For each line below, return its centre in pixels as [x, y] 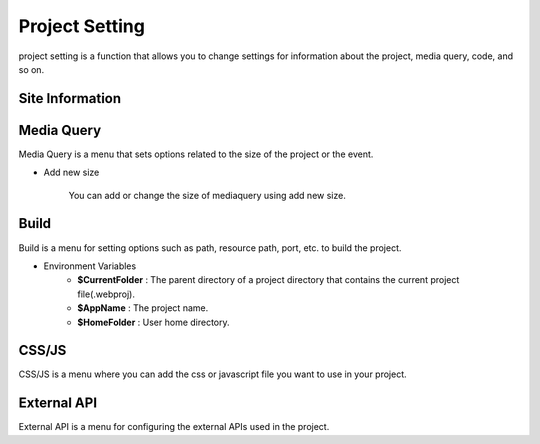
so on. [31, 69]
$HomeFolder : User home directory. [153, 322]
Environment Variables [90, 266]
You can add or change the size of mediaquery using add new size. [207, 195]
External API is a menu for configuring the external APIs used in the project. [174, 427]
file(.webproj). [106, 294]
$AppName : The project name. [143, 308]
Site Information [70, 98]
